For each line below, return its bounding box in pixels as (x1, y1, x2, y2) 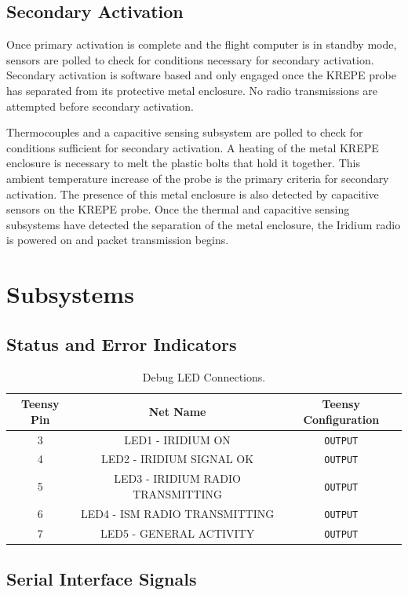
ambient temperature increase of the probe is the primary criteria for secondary (6, 170, 389, 186)
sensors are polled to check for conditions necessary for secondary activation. (6, 51, 374, 68)
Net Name (148, 403, 206, 419)
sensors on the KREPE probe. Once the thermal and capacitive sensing (6, 201, 350, 217)
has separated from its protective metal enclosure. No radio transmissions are (6, 82, 377, 98)
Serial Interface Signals (6, 567, 197, 591)
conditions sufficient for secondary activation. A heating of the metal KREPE (6, 139, 379, 155)
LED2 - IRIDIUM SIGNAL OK (100, 451, 254, 467)
